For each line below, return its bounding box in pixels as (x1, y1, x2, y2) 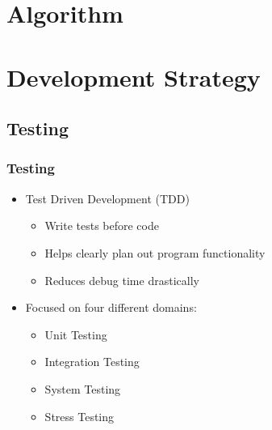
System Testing (44, 380, 121, 397)
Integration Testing (44, 353, 140, 370)
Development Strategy (6, 60, 261, 93)
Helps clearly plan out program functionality (44, 244, 266, 261)
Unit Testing (44, 326, 107, 343)
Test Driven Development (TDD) (25, 189, 190, 206)
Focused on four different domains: (25, 299, 197, 316)
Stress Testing (44, 407, 115, 424)
